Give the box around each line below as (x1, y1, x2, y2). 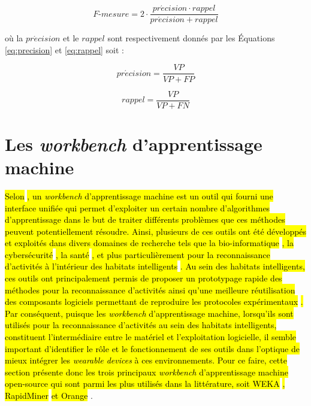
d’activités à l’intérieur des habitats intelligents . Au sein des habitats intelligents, (5, 260, 305, 272)
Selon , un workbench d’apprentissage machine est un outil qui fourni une (5, 189, 273, 202)
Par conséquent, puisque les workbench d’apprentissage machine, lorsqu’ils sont (5, 307, 294, 319)
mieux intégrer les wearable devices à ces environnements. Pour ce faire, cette (5, 354, 287, 366)
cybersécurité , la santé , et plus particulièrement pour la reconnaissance (5, 248, 270, 260)
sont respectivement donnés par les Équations (107, 32, 275, 44)
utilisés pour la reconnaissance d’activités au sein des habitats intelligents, (5, 319, 277, 331)
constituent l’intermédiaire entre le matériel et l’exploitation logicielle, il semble (5, 331, 297, 343)
